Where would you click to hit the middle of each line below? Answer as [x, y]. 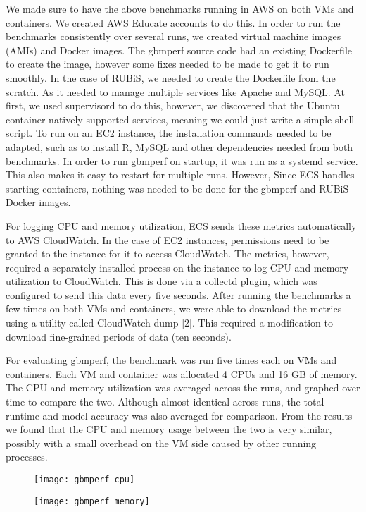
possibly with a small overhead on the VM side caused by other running [161, 443]
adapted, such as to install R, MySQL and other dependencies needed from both [179, 146]
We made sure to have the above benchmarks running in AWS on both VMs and [180, 8]
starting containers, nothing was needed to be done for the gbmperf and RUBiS [177, 188]
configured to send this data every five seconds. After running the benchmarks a [178, 294]
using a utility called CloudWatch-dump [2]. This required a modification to [170, 323]
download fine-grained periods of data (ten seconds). [119, 336]
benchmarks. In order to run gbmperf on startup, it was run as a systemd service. [182, 160]
